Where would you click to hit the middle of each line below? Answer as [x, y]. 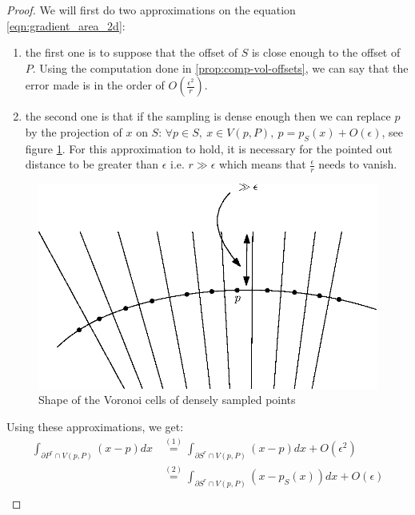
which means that [263, 164]
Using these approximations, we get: [95, 426]
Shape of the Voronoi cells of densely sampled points [167, 400]
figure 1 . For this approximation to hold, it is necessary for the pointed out [209, 148]
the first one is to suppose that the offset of [132, 52]
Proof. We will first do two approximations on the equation [151, 10]
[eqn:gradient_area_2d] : [66, 25]
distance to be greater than [92, 164]
